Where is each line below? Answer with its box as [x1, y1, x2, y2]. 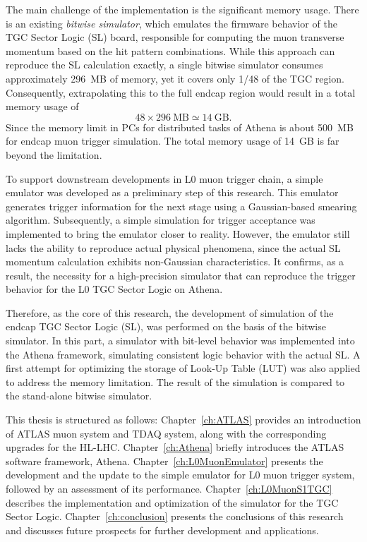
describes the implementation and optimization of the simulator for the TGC [6, 495, 339, 510]
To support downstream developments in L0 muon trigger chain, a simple [6, 171, 323, 186]
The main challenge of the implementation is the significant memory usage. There [6, 2, 359, 16]
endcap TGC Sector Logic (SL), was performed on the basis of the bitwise [6, 319, 326, 334]
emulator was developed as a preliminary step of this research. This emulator [6, 185, 339, 200]
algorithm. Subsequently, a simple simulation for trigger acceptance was [6, 212, 315, 227]
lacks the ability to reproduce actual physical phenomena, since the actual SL [6, 240, 341, 255]
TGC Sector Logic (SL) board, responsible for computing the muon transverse [6, 30, 344, 44]
